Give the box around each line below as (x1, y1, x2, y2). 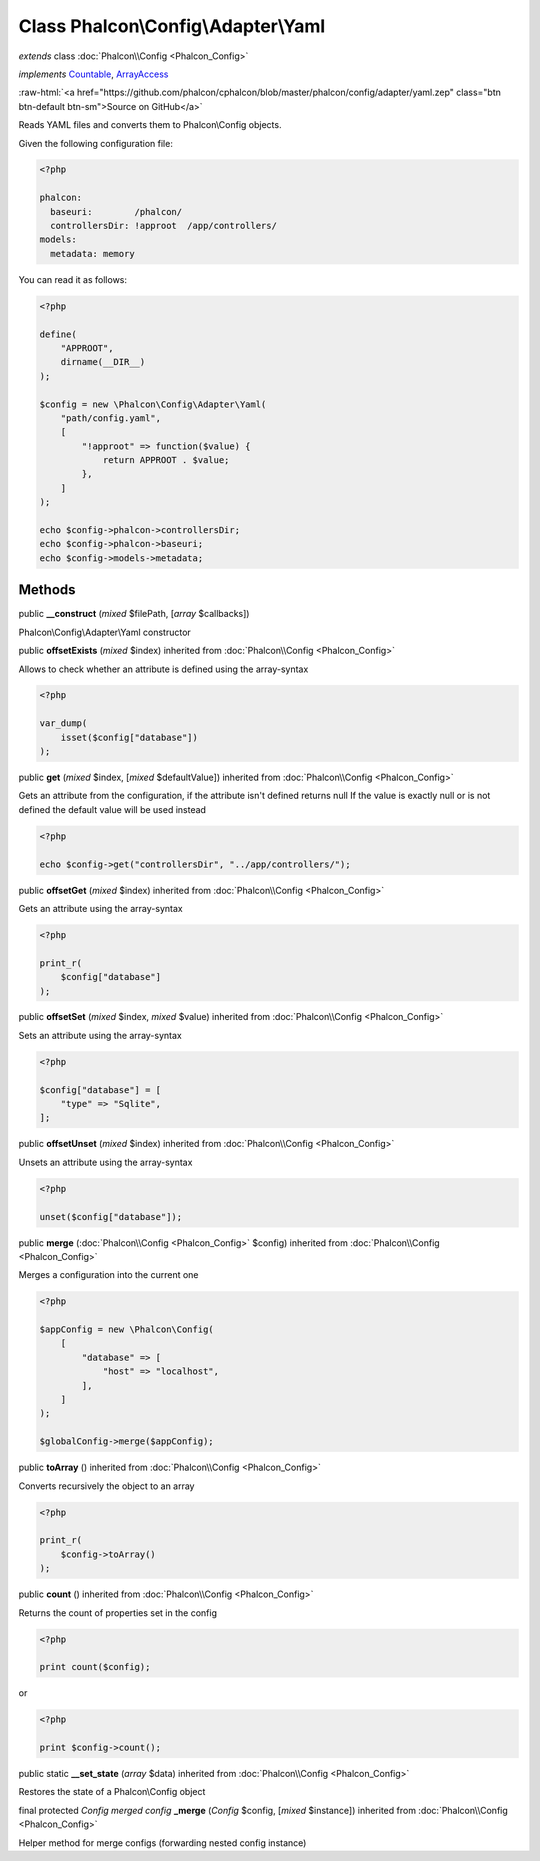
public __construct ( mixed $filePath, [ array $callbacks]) (18, 608, 250, 620)
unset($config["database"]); (39, 1211, 183, 1222)
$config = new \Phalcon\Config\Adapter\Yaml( (39, 398, 267, 410)
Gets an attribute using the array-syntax (18, 902, 184, 914)
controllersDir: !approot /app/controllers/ (50, 220, 277, 232)
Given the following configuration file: (18, 137, 174, 149)
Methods (18, 581, 76, 599)
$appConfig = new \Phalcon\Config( (39, 1324, 214, 1335)
